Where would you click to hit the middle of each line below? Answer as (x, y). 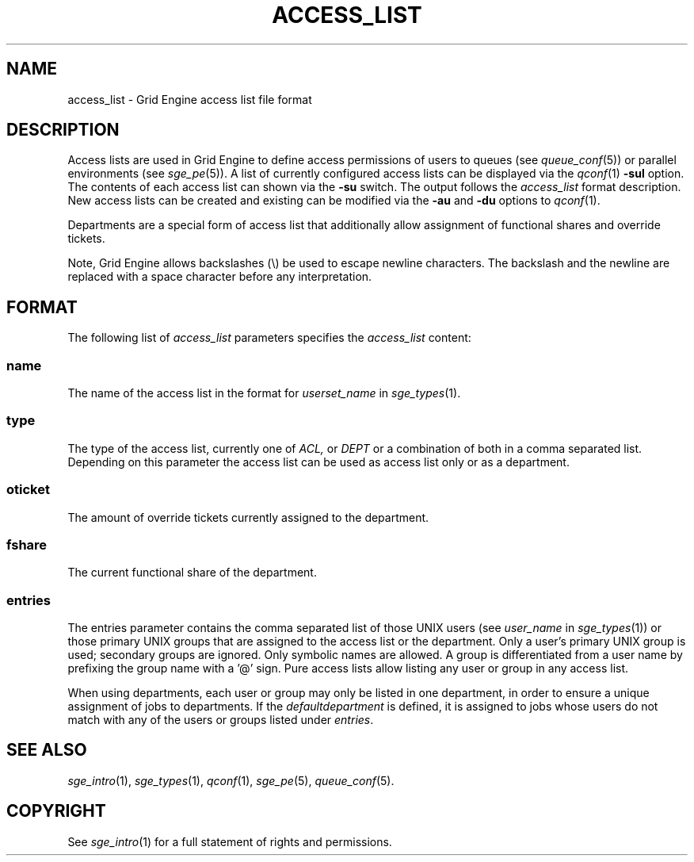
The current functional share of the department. (192, 573)
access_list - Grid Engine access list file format (190, 99)
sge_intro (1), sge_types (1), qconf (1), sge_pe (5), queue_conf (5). (231, 780)
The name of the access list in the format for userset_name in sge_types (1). (264, 393)
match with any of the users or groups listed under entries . (221, 720)
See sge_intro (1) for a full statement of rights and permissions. (230, 841)
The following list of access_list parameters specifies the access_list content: (269, 338)
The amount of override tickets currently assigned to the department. (248, 517)
